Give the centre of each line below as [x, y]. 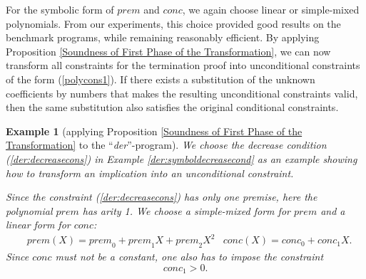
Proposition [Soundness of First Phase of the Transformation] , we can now [168, 51]
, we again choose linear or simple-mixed [271, 9]
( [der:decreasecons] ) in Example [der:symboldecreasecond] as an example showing [182, 158]
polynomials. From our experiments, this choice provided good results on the [173, 23]
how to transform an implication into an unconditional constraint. [150, 173]
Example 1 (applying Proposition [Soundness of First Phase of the [154, 131]
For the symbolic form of [60, 9]
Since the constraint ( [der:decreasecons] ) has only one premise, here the [162, 197]
